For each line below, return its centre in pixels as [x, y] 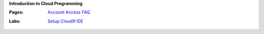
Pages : [16, 12]
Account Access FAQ [69, 12]
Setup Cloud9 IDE [66, 21]
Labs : [15, 21]
